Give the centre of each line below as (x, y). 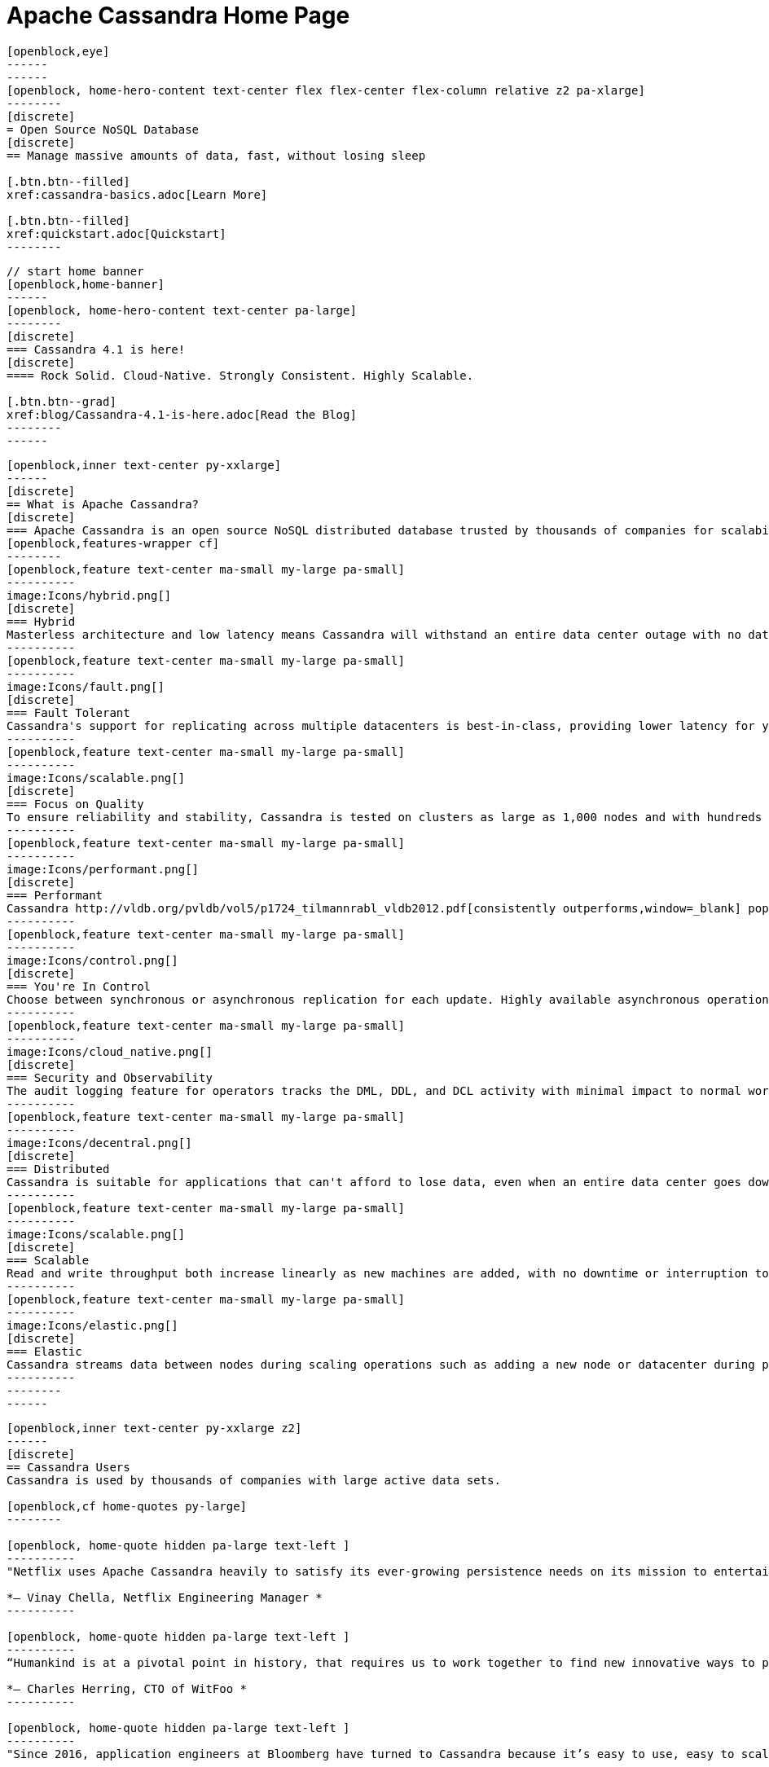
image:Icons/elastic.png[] (92, 1325)
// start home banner (75, 271)
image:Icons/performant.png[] (103, 869)
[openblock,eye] (58, 51)
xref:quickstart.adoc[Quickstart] (116, 233)
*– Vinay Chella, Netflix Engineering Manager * (165, 1597)
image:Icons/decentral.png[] (99, 1143)
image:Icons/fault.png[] (86, 686)
